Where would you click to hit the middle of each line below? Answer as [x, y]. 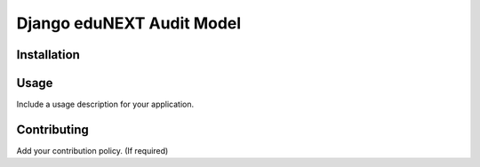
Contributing [52, 129]
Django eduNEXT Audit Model [129, 23]
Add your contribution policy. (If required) [92, 150]
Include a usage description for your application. [105, 104]
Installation [48, 55]
